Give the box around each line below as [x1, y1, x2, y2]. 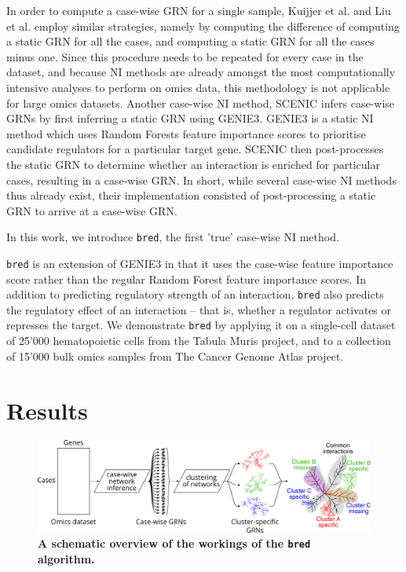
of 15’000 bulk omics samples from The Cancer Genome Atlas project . [6, 347, 344, 364]
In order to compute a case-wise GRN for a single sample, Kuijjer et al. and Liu [6, 2, 391, 18]
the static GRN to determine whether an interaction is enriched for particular [6, 156, 380, 172]
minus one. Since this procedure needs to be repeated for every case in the [6, 48, 364, 64]
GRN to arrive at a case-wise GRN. [6, 202, 177, 218]
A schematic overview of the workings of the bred [38, 535, 311, 552]
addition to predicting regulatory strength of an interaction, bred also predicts [6, 286, 384, 302]
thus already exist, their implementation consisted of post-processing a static [6, 187, 376, 203]
